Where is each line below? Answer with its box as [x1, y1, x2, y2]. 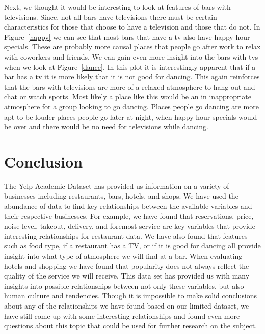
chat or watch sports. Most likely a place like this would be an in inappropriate [4, 91, 252, 102]
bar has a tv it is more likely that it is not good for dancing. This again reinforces [4, 71, 260, 82]
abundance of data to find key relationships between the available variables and [4, 201, 252, 211]
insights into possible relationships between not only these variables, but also [4, 280, 244, 291]
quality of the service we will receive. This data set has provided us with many [4, 270, 250, 281]
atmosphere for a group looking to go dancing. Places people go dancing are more [4, 101, 259, 112]
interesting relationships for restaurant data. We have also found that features [4, 230, 248, 241]
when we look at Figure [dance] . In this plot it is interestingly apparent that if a [4, 61, 256, 72]
